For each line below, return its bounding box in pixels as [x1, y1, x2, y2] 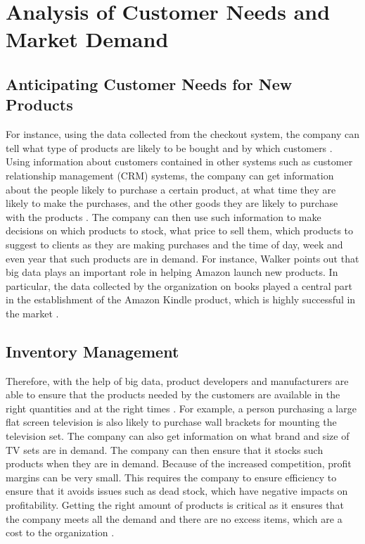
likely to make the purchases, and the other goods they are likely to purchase [6, 196, 338, 210]
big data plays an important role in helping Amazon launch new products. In [6, 265, 338, 279]
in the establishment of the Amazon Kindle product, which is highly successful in [6, 292, 356, 307]
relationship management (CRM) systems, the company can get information [6, 167, 334, 182]
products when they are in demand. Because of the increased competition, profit [6, 456, 352, 471]
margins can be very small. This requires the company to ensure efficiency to [6, 469, 337, 484]
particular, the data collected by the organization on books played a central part [6, 278, 353, 293]
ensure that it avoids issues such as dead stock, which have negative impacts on [6, 483, 348, 498]
